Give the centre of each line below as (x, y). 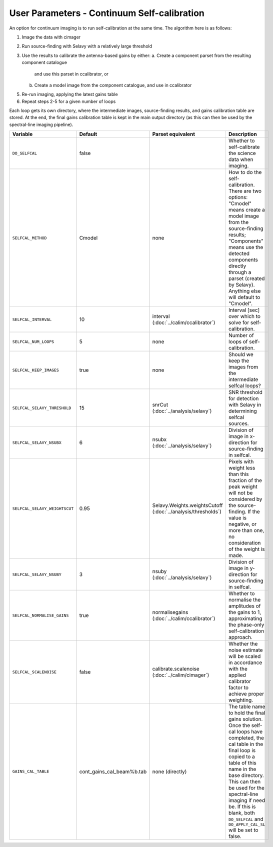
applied (237, 675)
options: (238, 197)
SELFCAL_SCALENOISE (34, 672)
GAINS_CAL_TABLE (31, 772)
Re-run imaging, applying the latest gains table (70, 94)
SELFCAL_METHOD (29, 238)
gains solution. (245, 719)
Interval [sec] (244, 310)
